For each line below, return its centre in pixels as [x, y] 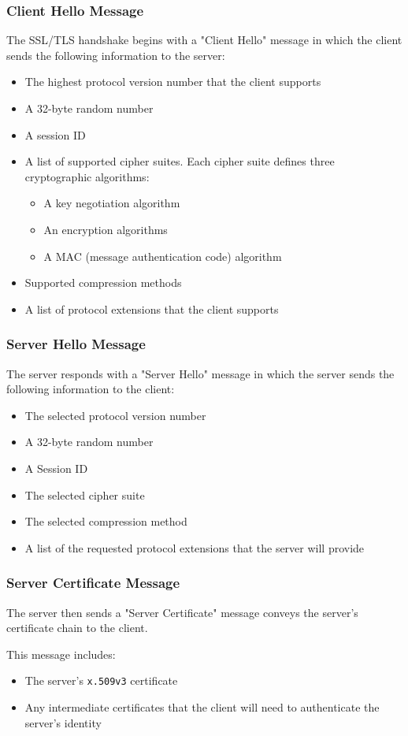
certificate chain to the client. [77, 628]
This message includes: [61, 654]
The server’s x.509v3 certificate [101, 680]
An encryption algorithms [106, 229]
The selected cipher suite [85, 494]
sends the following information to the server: [116, 55]
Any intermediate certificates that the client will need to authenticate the [202, 706]
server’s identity [63, 722]
